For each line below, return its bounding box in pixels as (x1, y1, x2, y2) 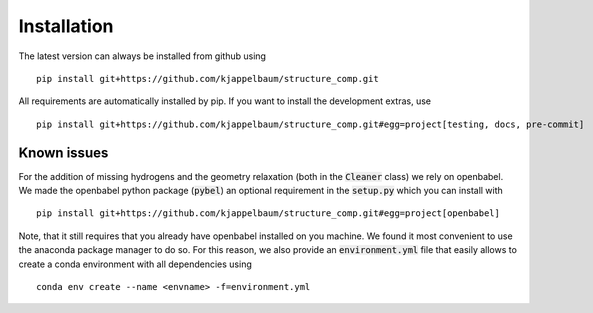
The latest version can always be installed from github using (18, 50, 267, 62)
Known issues (18, 144, 109, 161)
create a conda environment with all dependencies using (18, 258, 252, 270)
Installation (18, 15, 114, 37)
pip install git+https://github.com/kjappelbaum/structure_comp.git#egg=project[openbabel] (36, 208, 500, 219)
